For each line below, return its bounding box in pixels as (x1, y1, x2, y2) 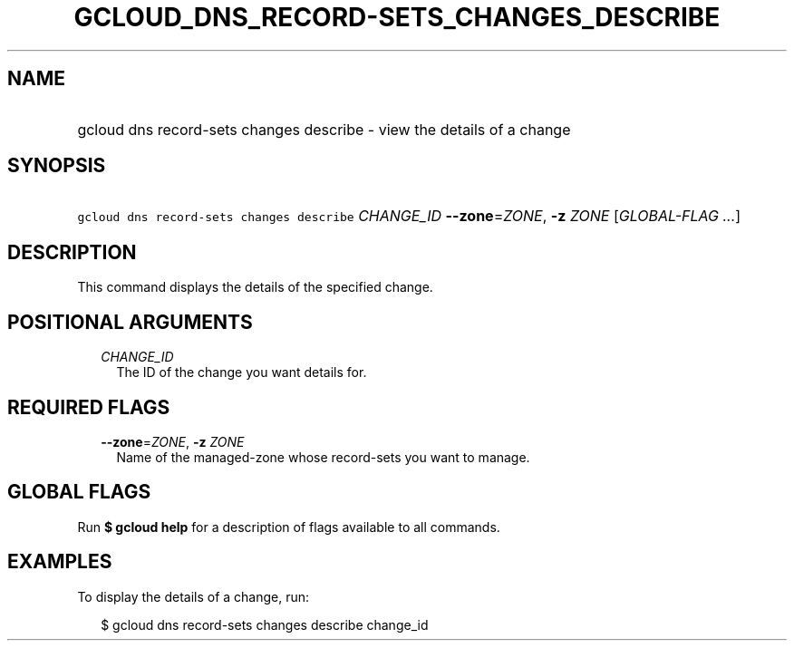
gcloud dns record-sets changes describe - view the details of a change (77, 120, 571, 139)
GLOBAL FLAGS (7, 480, 151, 504)
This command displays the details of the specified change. (77, 279, 433, 295)
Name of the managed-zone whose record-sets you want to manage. (116, 449, 530, 465)
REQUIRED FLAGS (7, 395, 170, 419)
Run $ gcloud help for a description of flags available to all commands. (77, 518, 500, 535)
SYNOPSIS (7, 154, 106, 178)
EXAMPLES (7, 550, 112, 574)
